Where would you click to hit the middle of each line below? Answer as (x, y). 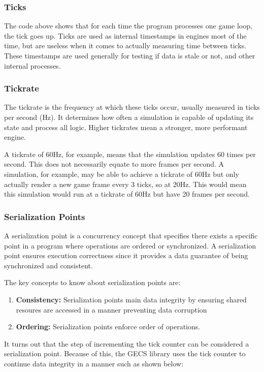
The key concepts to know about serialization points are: (92, 282)
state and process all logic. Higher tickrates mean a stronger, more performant (126, 127)
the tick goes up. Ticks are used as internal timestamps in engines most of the (125, 35)
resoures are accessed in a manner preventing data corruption (111, 309)
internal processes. (32, 65)
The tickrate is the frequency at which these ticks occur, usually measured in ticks (132, 107)
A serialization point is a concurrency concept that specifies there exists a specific (131, 235)
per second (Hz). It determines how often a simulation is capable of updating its (129, 117)
